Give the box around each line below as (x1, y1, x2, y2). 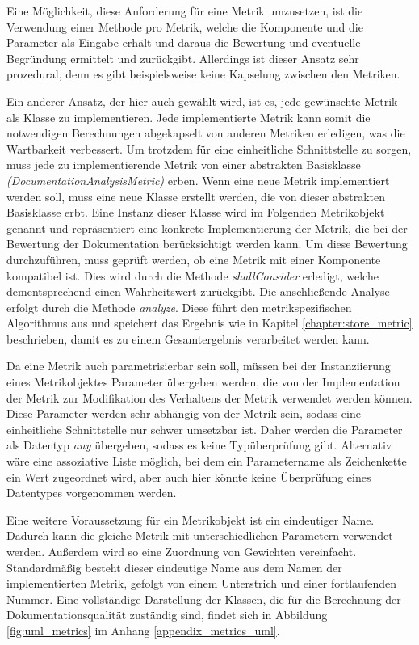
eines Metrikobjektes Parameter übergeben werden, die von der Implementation (6, 373, 400, 390)
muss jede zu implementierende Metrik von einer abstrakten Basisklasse (6, 156, 361, 173)
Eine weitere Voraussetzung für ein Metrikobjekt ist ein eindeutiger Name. (6, 511, 375, 528)
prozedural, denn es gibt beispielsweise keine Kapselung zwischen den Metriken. (6, 65, 400, 82)
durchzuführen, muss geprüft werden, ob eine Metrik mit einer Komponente (6, 251, 381, 268)
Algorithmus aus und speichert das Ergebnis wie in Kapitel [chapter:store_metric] (6, 314, 413, 331)
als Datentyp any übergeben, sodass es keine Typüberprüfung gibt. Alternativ (6, 436, 392, 453)
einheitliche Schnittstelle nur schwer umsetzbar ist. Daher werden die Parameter (6, 420, 403, 437)
